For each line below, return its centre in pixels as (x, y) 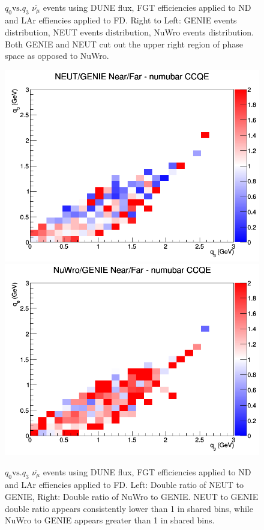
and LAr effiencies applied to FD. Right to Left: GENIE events (121, 20)
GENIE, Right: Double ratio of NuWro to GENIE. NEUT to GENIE (132, 497)
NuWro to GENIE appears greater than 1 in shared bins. (110, 520)
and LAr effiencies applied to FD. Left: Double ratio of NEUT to (124, 485)
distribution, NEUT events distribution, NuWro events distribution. (129, 32)
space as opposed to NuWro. (57, 56)
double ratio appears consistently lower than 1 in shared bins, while (129, 508)
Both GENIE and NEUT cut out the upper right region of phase (124, 44)
